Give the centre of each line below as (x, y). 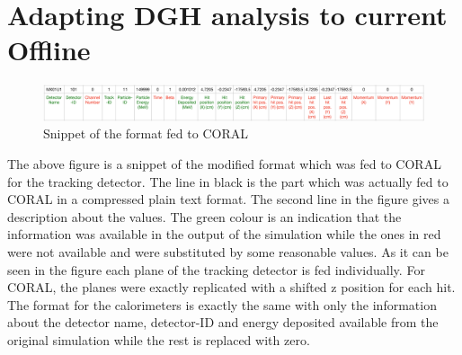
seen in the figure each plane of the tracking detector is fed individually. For (216, 269)
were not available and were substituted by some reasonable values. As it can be (228, 252)
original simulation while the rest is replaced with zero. (159, 340)
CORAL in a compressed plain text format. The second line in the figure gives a (228, 199)
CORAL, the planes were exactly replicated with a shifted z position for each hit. (231, 287)
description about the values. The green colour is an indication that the (204, 216)
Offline (49, 50)
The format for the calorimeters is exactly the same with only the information (222, 304)
